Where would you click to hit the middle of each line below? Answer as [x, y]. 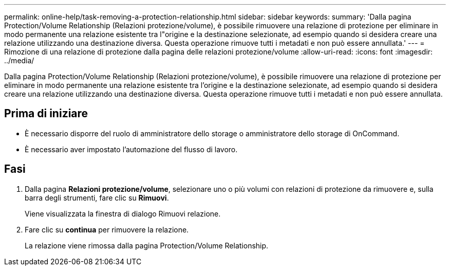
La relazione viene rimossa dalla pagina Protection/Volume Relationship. [147, 245]
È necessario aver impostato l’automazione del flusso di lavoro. [131, 149]
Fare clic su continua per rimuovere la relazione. [107, 229]
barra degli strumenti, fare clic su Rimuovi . [97, 197]
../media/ [19, 60]
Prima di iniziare [46, 114]
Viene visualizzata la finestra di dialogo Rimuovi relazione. [123, 213]
